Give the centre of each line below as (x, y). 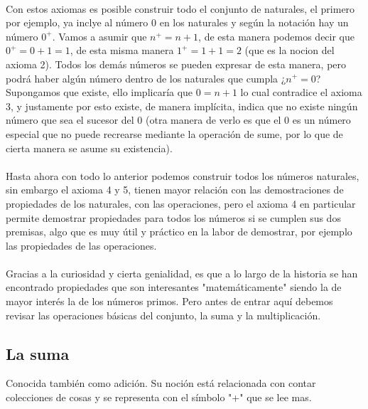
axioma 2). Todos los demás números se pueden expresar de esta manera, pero (176, 64)
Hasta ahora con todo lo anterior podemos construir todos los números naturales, (183, 175)
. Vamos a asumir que (99, 36)
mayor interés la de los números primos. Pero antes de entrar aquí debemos (169, 301)
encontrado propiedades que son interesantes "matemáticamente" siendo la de (174, 287)
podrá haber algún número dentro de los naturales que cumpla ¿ (146, 78)
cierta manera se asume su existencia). (89, 148)
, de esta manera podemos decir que (277, 36)
